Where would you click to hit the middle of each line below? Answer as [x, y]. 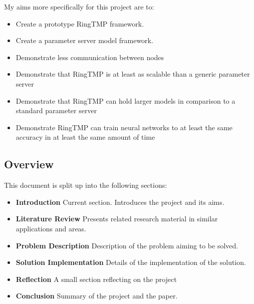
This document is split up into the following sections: [86, 185]
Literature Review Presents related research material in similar [117, 219]
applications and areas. [51, 228]
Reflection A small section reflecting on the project [96, 279]
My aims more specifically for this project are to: [79, 7]
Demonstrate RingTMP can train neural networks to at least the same [124, 127]
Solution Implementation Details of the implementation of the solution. [131, 262]
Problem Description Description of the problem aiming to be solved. [127, 245]
